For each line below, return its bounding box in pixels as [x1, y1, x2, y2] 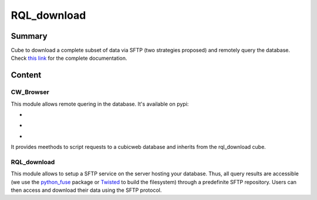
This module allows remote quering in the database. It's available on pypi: [11, 100, 189, 107]
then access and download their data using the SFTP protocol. [11, 187, 162, 194]
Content [11, 70, 42, 80]
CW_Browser [11, 88, 49, 96]
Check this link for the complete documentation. [11, 55, 127, 62]
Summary [11, 31, 48, 41]
